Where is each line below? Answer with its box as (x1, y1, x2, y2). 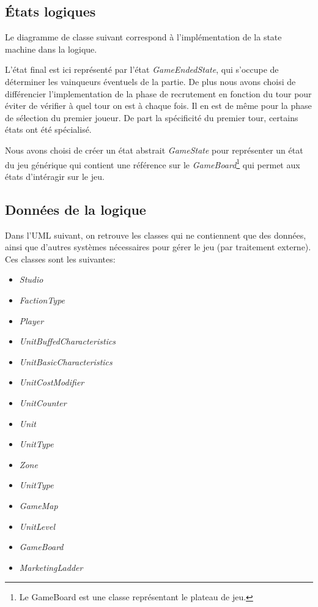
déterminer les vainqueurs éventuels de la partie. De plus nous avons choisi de (5, 75, 296, 88)
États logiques (5, 2, 96, 21)
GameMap (19, 499, 58, 512)
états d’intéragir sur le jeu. (5, 169, 105, 182)
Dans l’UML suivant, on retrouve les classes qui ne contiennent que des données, (5, 228, 306, 241)
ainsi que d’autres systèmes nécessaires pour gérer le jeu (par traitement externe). (5, 240, 311, 253)
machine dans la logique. (5, 42, 97, 55)
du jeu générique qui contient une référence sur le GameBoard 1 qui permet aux (5, 156, 300, 171)
